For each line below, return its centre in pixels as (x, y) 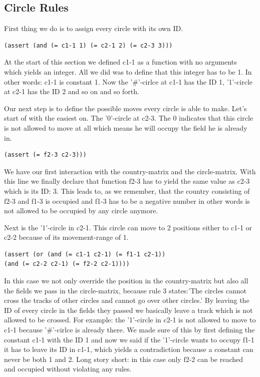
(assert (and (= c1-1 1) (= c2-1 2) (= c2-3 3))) (88, 45)
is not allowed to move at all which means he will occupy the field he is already (126, 127)
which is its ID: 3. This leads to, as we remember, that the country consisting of (127, 191)
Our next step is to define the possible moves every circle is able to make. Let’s (125, 108)
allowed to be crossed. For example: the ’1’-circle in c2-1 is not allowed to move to (130, 320)
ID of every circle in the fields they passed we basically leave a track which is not (128, 310)
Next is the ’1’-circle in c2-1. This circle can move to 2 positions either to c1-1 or (128, 227)
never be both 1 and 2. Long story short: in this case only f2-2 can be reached (124, 359)
